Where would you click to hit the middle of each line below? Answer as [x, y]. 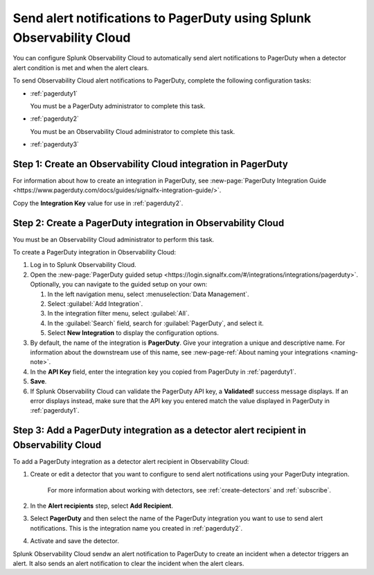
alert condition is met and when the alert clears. [81, 68]
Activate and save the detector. [74, 541]
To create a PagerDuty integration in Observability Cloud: [95, 252]
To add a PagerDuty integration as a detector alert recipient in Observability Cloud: [131, 461]
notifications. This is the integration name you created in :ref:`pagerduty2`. [136, 528]
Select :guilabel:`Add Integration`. [95, 304]
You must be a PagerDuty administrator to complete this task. [118, 106]
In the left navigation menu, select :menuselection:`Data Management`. [148, 294]
